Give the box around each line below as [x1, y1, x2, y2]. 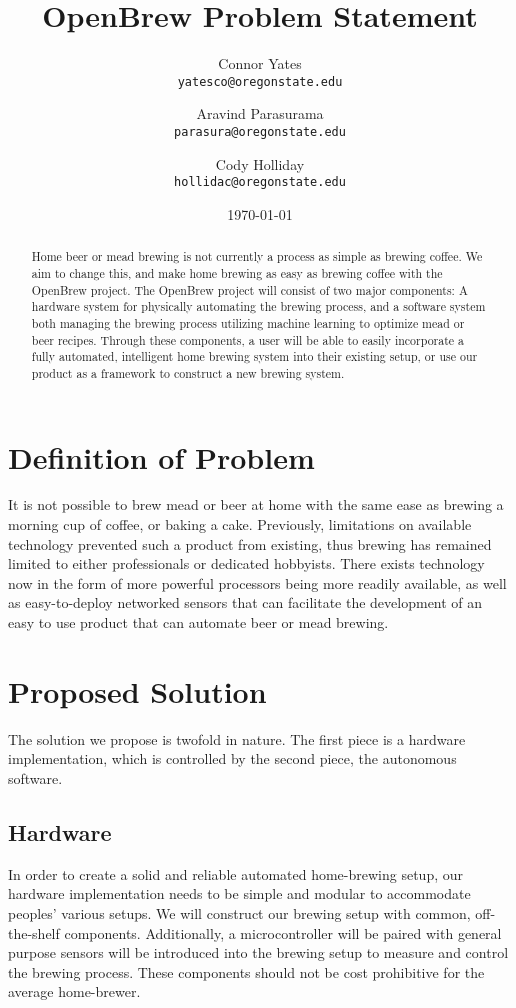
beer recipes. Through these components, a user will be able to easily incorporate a [31, 331, 464, 348]
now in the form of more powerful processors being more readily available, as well [8, 572, 507, 593]
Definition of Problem [8, 436, 315, 477]
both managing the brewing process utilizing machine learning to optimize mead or [31, 314, 465, 331]
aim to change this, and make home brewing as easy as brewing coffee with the [31, 264, 443, 281]
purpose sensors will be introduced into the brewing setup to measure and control [8, 942, 509, 963]
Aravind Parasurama [196, 103, 324, 124]
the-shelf [8, 922, 60, 943]
